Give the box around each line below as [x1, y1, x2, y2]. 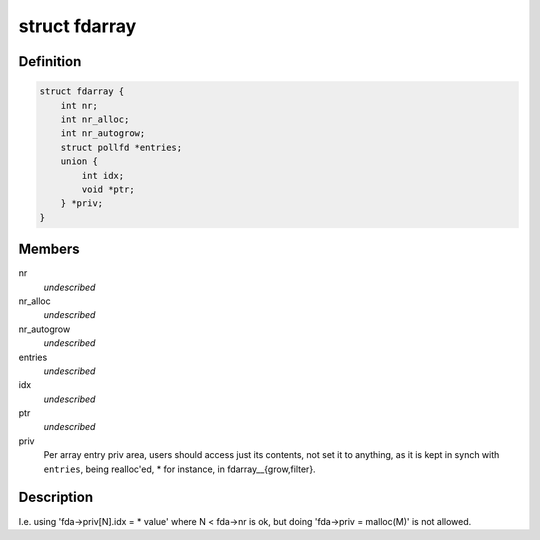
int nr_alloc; [60, 113, 130, 125]
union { [60, 156, 99, 167]
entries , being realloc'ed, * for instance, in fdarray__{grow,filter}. [43, 463, 316, 475]
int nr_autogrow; [60, 128, 146, 139]
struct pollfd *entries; [60, 141, 183, 153]
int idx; [81, 170, 125, 181]
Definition [18, 53, 82, 70]
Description [18, 489, 94, 506]
